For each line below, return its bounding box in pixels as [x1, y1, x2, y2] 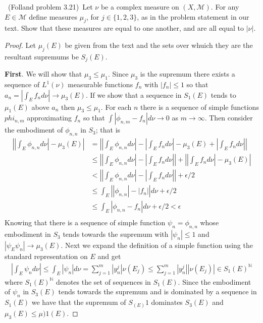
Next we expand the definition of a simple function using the [65, 240, 253, 250]
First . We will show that [5, 69, 82, 79]
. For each [100, 101, 132, 112]
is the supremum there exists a [140, 69, 235, 79]
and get [97, 251, 121, 262]
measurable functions [68, 79, 133, 90]
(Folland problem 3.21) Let [8, 2, 93, 12]
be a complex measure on [100, 2, 179, 12]
